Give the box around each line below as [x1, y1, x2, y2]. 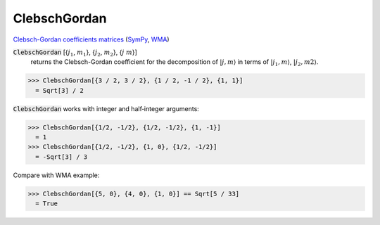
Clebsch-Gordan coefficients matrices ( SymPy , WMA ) [13, 35, 170, 44]
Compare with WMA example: [13, 171, 100, 179]
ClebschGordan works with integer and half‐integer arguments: [13, 104, 200, 112]
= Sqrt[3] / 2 [35, 86, 84, 94]
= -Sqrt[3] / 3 [35, 153, 88, 161]
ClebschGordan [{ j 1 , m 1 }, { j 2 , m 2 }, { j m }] [13, 48, 137, 58]
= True [35, 200, 58, 207]
